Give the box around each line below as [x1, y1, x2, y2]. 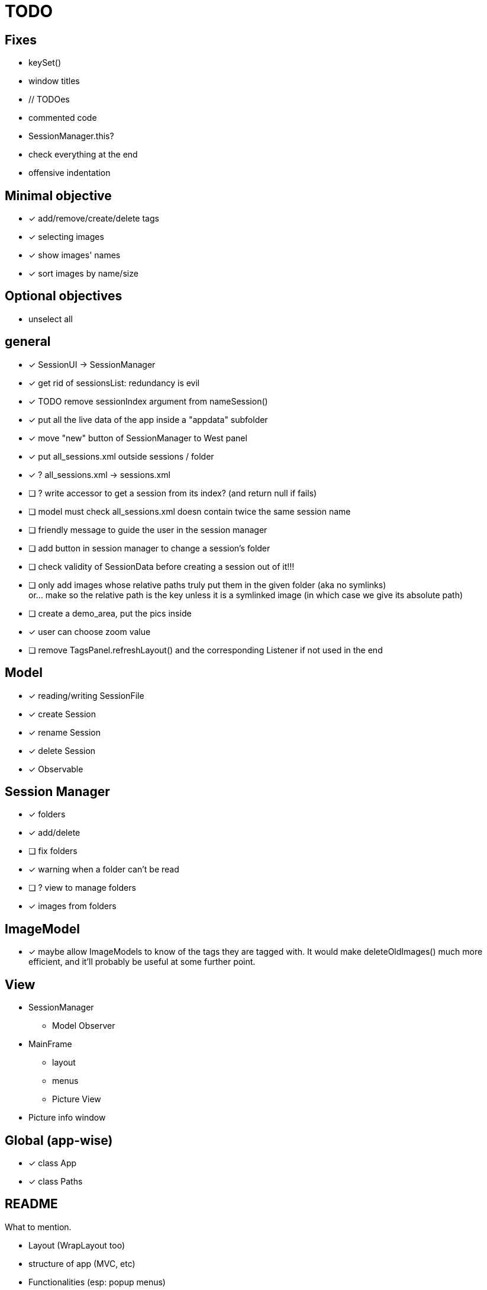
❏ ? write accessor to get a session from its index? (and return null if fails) [28, 487, 317, 498]
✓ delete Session [28, 745, 96, 756]
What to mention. [5, 1221, 72, 1232]
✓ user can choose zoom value [28, 626, 151, 637]
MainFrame [28, 1039, 72, 1050]
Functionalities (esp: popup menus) [28, 1276, 166, 1287]
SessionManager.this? [28, 131, 114, 142]
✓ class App [28, 1157, 77, 1168]
